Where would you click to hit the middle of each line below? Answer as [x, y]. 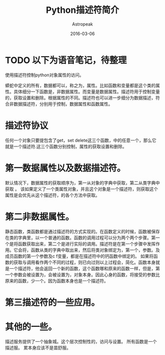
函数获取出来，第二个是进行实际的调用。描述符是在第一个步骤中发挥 [87, 244]
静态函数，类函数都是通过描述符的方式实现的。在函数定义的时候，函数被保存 [82, 231]
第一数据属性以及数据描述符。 [66, 168]
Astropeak [82, 24]
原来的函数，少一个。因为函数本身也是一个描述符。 [57, 281]
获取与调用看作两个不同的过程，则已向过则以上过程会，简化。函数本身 [84, 262]
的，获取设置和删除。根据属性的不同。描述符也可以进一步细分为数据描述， [80, 98]
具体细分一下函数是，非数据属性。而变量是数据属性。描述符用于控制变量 [87, 91]
